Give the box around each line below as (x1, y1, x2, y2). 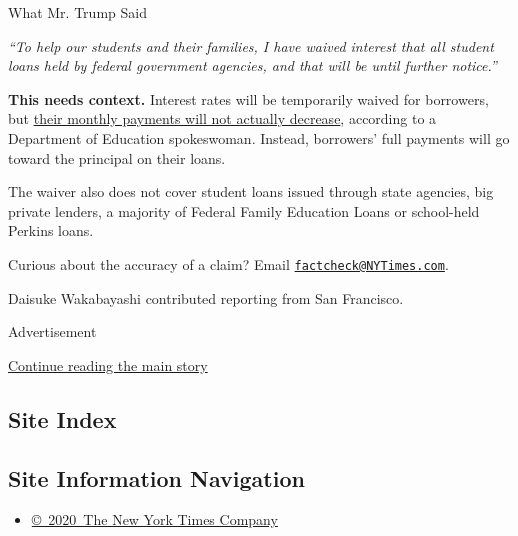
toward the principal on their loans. (8, 147, 226, 168)
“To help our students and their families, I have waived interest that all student (8, 35, 494, 56)
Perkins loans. (8, 220, 94, 241)
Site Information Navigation (8, 462, 305, 493)
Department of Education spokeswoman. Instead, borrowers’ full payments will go (8, 127, 510, 148)
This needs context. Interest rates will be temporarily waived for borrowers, (8, 88, 489, 109)
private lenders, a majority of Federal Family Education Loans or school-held (8, 200, 480, 221)
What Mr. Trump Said (8, 2, 147, 22)
